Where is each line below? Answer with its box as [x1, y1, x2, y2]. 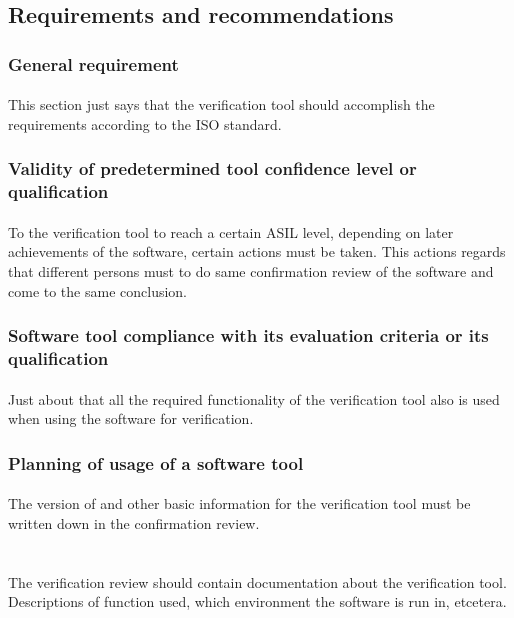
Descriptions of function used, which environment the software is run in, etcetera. [8, 591, 507, 612]
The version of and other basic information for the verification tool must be [8, 493, 471, 514]
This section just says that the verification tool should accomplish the [8, 94, 435, 115]
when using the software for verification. [8, 408, 254, 429]
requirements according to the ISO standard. [8, 113, 282, 134]
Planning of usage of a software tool [8, 450, 304, 475]
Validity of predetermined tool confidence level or [8, 156, 417, 181]
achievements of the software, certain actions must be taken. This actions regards [8, 241, 506, 262]
